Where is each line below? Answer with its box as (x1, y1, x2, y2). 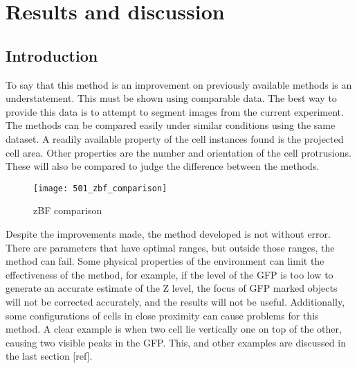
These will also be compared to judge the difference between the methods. (6, 159, 320, 173)
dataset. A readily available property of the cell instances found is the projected (6, 131, 344, 146)
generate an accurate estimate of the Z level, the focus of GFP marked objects (6, 281, 338, 295)
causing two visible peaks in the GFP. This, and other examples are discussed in (6, 335, 346, 349)
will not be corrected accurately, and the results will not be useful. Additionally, (6, 294, 345, 308)
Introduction (6, 44, 98, 66)
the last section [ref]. (6, 349, 93, 363)
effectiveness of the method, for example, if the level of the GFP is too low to (6, 267, 333, 281)
